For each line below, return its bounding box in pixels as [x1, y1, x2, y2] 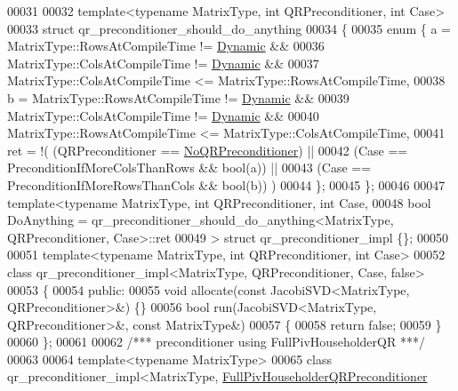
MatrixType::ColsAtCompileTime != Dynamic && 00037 [7, 53, 319, 72]
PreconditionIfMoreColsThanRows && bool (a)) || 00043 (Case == [7, 158, 372, 177]
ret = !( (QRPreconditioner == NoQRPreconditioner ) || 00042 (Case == [7, 140, 408, 159]
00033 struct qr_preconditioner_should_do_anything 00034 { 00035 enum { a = [7, 19, 451, 37]
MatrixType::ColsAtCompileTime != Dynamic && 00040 [7, 106, 319, 124]
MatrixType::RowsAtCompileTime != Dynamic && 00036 [7, 36, 325, 55]
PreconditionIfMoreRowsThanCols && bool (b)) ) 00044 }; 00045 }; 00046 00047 [7, 175, 446, 194]
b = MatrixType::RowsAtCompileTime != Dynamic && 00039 [7, 88, 350, 107]
